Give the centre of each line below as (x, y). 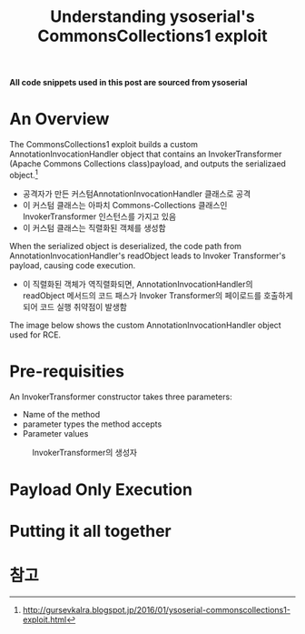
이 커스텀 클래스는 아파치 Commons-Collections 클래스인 (125, 205)
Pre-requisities (67, 371)
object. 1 (24, 174)
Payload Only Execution (101, 489)
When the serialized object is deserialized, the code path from (126, 246)
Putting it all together (91, 532)
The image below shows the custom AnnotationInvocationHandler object (145, 325)
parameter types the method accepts (92, 424)
